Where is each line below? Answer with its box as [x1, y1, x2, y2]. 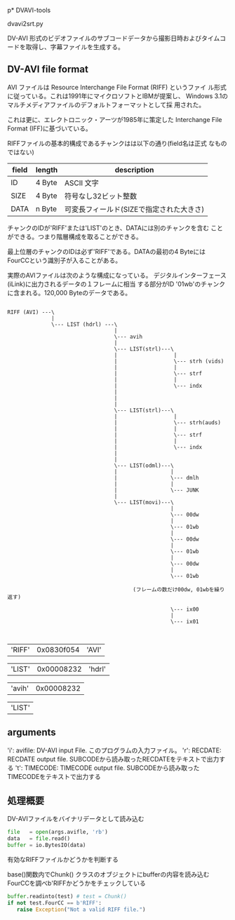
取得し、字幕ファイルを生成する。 [25, 43, 124, 51]
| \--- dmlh [114, 474, 199, 481]
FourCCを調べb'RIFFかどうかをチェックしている [7, 879, 146, 888]
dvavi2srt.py [7, 20, 43, 27]
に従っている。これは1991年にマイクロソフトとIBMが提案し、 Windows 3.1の [7, 91, 229, 100]
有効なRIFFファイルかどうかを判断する [7, 855, 119, 864]
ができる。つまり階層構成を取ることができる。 [7, 232, 142, 241]
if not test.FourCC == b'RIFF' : [7, 899, 102, 907]
